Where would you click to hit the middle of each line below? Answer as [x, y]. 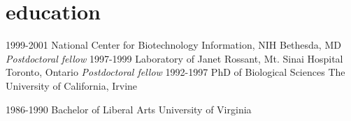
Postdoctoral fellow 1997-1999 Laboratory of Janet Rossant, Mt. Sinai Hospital [174, 58]
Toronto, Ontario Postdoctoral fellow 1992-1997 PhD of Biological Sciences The [175, 72]
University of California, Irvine [72, 85]
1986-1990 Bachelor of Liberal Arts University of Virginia [129, 109]
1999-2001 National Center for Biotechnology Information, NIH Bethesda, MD [173, 45]
